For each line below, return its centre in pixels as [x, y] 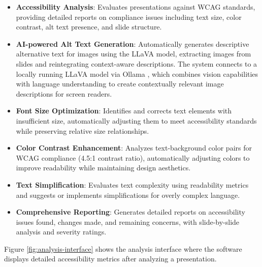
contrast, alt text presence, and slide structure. [89, 27]
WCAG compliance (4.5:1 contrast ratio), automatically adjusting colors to [133, 157]
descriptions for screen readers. [64, 93]
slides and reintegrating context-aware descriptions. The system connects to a [137, 63]
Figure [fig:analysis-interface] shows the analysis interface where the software [123, 248]
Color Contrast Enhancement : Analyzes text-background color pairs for [134, 148]
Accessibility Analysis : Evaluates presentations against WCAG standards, [136, 7]
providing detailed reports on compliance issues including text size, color [129, 17]
